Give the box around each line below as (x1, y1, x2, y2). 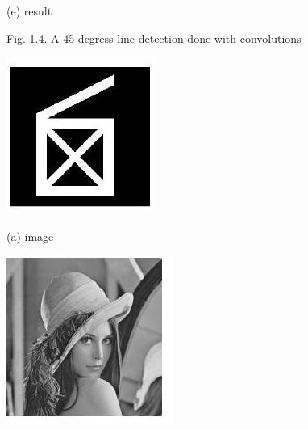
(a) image (6, 227, 54, 244)
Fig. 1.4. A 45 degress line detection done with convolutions (6, 29, 302, 46)
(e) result (6, 2, 52, 19)
